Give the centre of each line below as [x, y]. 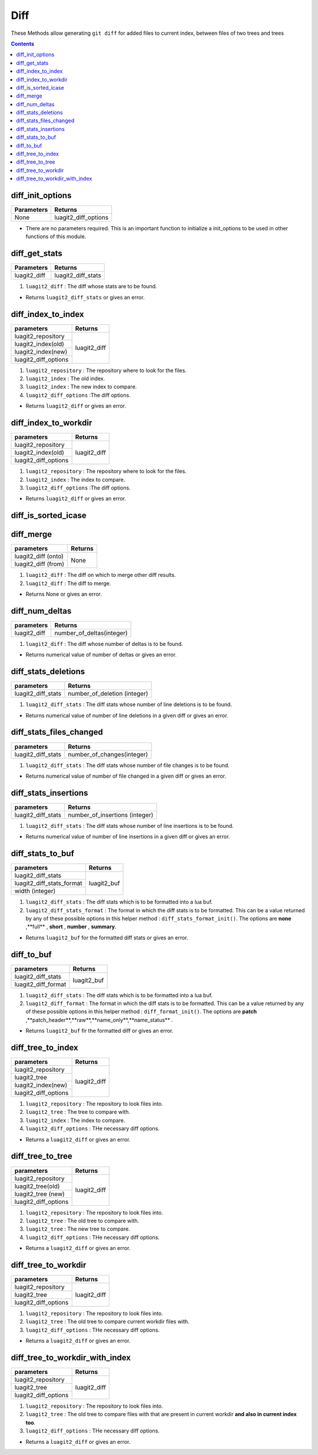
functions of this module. [56, 237]
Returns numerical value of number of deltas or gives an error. [101, 655]
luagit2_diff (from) [39, 564]
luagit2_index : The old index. [65, 379]
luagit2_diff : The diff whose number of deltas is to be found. [104, 644]
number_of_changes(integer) [108, 754]
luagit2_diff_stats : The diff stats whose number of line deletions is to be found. [129, 704]
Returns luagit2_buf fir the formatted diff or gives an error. [100, 1031]
